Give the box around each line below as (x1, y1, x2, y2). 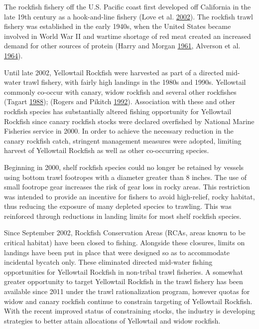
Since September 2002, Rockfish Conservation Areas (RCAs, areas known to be (4, 227, 246, 238)
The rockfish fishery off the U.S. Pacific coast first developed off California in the (4, 1, 251, 11)
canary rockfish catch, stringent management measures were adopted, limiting (4, 135, 242, 146)
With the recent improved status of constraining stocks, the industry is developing (4, 306, 255, 316)
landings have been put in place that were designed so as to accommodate (4, 247, 230, 257)
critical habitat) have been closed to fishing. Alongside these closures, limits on (4, 237, 245, 248)
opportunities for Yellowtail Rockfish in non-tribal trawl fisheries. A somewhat (4, 266, 243, 277)
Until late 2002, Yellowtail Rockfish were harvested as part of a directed (4, 67, 224, 77)
